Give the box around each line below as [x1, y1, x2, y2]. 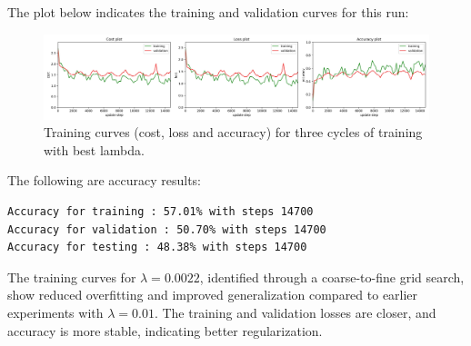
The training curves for [7, 267, 136, 286]
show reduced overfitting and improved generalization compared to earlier [7, 285, 418, 304]
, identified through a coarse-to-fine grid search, [199, 267, 465, 286]
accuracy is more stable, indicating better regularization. [7, 321, 323, 340]
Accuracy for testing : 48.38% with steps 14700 [7, 241, 307, 254]
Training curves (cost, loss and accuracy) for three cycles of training [44, 123, 423, 142]
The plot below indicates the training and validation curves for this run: [7, 3, 409, 21]
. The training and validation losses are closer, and [154, 302, 436, 321]
